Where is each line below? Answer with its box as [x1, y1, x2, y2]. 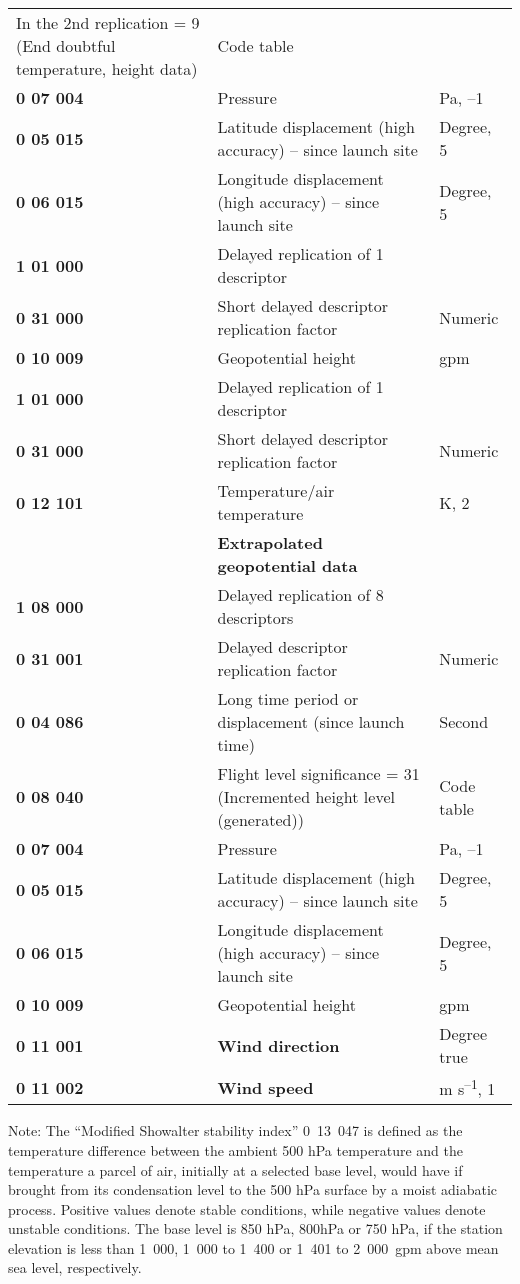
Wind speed [217, 1075, 314, 1099]
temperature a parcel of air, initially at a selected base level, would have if [8, 1159, 463, 1180]
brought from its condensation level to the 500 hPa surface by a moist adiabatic [8, 1179, 498, 1200]
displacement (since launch [217, 710, 405, 733]
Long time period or [217, 687, 359, 710]
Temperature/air [217, 479, 335, 502]
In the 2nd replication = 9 [16, 11, 200, 34]
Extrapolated [217, 531, 323, 554]
